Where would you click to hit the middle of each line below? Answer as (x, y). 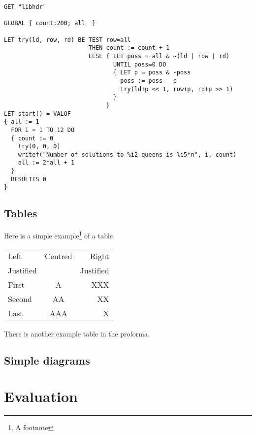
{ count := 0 (32, 138)
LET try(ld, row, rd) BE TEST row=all (67, 40)
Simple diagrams (47, 360)
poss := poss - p (148, 81)
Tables (21, 213)
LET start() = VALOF (38, 114)
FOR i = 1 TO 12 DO (43, 130)
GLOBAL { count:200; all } (50, 23)
